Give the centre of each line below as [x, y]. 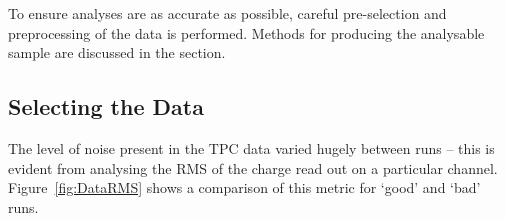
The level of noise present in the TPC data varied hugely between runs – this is [251, 147]
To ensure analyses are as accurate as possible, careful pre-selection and [227, 13]
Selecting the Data [106, 106]
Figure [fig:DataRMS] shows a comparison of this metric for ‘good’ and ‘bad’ [244, 187]
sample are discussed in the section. [117, 52]
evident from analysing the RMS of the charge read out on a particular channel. [253, 167]
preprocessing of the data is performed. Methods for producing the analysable [246, 32]
